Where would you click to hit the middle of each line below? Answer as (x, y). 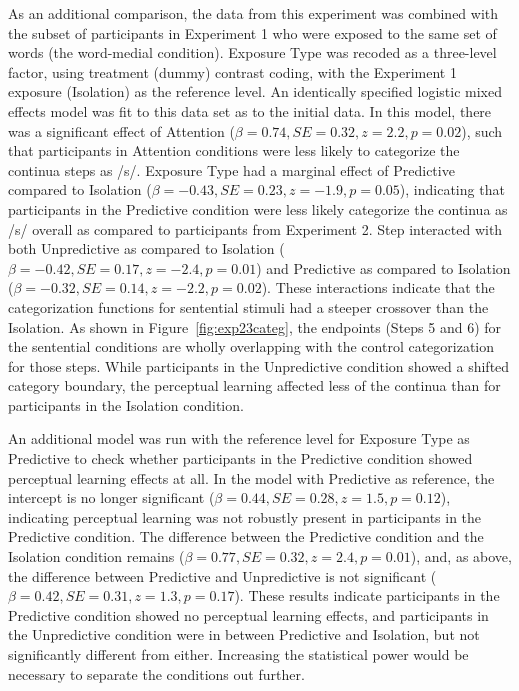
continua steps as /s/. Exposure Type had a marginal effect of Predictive (231, 169)
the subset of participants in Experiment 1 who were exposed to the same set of (252, 32)
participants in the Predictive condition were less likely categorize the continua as (258, 208)
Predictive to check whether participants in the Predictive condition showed (240, 458)
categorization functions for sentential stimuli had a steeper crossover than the (248, 306)
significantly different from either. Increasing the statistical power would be (238, 654)
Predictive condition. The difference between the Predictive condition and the (246, 536)
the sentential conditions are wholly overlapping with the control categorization (251, 346)
